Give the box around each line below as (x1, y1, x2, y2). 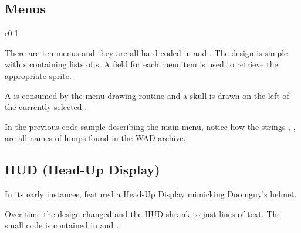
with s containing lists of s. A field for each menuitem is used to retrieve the (5, 58, 278, 70)
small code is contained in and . (5, 219, 119, 231)
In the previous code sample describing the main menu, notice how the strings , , (5, 120, 296, 132)
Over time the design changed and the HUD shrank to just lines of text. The (5, 207, 281, 220)
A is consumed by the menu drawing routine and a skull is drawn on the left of (5, 89, 289, 101)
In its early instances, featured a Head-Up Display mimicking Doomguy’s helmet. (5, 188, 297, 200)
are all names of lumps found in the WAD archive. (5, 132, 186, 144)
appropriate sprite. (5, 69, 72, 81)
